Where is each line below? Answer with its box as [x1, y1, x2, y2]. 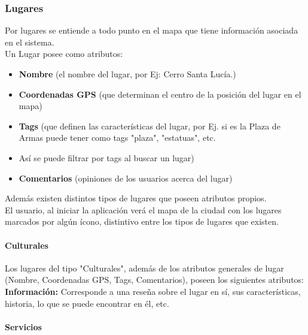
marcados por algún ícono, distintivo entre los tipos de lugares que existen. [5, 215, 279, 228]
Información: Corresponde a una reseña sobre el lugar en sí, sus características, [5, 285, 301, 297]
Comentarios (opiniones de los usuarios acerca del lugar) [19, 171, 233, 184]
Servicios [5, 320, 42, 333]
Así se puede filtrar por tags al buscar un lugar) [19, 151, 194, 164]
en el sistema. [5, 35, 54, 48]
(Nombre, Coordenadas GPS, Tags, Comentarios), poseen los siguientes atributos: [5, 273, 304, 286]
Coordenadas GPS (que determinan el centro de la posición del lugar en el [19, 87, 301, 100]
